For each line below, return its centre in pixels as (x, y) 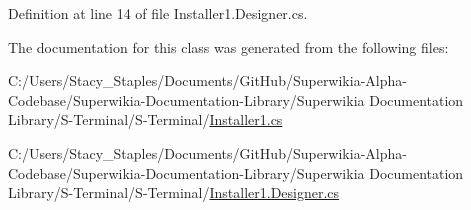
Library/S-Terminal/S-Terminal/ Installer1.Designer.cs (174, 192)
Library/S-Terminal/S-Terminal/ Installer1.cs (145, 119)
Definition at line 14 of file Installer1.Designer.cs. (158, 13)
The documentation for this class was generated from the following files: (228, 46)
